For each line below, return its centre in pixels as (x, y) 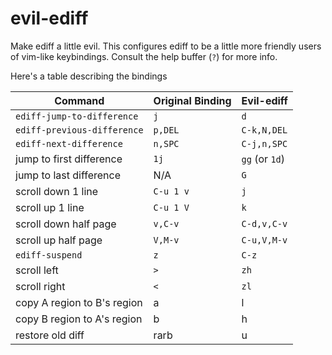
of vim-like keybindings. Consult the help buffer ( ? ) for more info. (144, 56)
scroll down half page (66, 224)
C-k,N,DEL (264, 130)
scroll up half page (59, 240)
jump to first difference (69, 159)
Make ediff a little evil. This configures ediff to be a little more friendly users (166, 46)
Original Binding (192, 100)
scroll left (37, 270)
